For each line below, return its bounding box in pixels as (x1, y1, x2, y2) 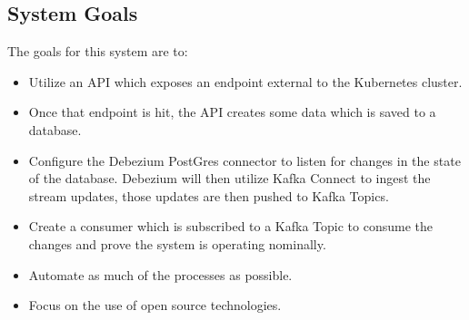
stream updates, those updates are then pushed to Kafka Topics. (28, 186, 389, 205)
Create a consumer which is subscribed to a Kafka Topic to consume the (28, 217, 433, 236)
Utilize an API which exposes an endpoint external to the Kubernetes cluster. (28, 72, 463, 91)
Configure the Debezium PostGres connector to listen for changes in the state (28, 150, 461, 170)
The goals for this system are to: (7, 42, 188, 61)
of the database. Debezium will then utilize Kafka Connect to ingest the (28, 169, 431, 188)
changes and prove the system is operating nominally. (28, 234, 326, 253)
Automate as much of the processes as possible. (28, 265, 293, 284)
